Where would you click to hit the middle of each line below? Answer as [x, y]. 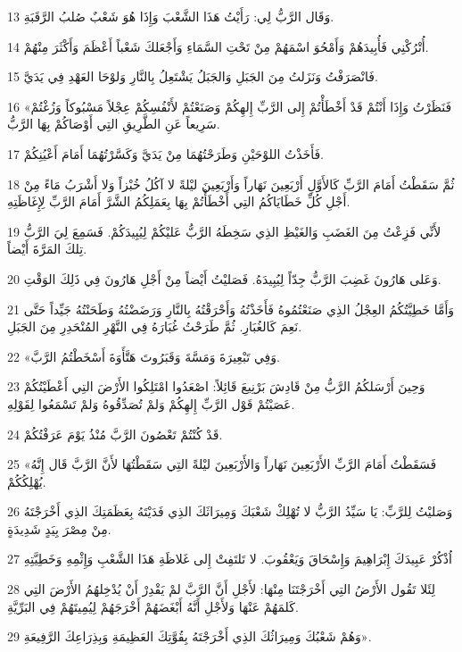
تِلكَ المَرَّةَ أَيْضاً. [47, 249]
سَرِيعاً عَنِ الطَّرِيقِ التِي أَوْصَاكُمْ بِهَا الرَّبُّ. [114, 124]
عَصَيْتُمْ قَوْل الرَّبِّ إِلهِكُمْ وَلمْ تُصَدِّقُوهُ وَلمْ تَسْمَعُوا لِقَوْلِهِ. [151, 403]
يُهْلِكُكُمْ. [27, 481]
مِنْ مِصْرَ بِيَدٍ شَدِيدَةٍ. [59, 528]
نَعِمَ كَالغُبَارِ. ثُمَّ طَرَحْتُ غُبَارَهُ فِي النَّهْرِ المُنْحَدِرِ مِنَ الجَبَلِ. [155, 326]
